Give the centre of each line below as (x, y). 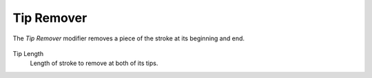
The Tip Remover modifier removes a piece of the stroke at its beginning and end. (128, 38)
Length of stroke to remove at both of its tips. (94, 63)
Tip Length (28, 53)
